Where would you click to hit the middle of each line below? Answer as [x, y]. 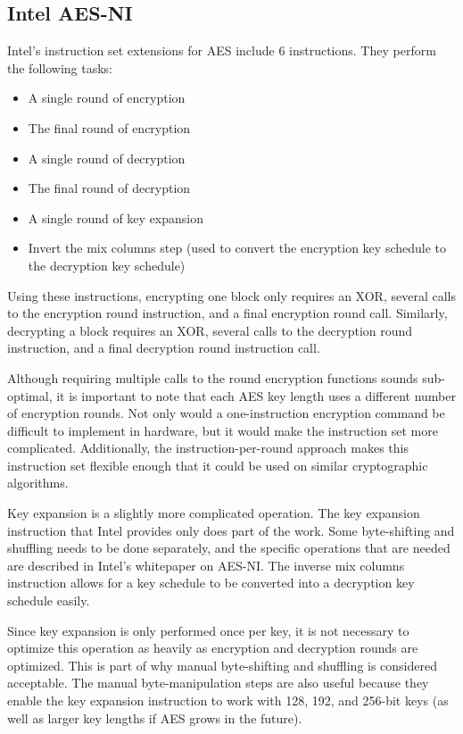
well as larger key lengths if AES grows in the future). [155, 717]
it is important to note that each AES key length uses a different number [256, 395]
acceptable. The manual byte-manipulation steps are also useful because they [218, 683]
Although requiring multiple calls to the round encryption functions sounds [213, 377]
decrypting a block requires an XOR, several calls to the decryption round [210, 330]
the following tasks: [60, 67]
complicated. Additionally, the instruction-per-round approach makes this [208, 448]
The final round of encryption [109, 127]
